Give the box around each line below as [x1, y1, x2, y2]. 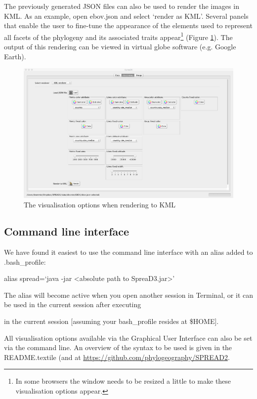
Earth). [4, 51, 26, 61]
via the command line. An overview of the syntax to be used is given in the [4, 342, 232, 353]
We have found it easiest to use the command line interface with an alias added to [4, 246, 253, 257]
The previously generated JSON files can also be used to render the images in [4, 1, 239, 11]
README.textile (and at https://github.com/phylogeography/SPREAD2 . [4, 352, 230, 362]
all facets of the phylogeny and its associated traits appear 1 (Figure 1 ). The [4, 30, 233, 42]
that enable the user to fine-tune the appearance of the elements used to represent [4, 20, 253, 31]
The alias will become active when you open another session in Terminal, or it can [4, 289, 253, 300]
